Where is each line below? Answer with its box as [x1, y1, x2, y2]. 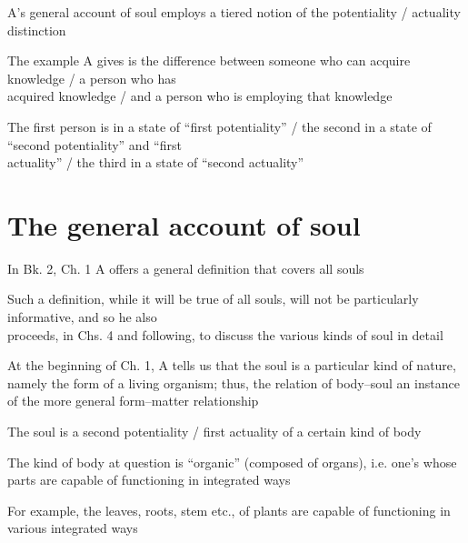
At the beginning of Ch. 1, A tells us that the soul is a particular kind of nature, [7, 356, 456, 375]
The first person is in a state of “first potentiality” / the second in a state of [7, 116, 432, 136]
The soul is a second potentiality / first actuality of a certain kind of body [7, 422, 422, 441]
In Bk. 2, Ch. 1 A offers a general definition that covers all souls [7, 258, 364, 277]
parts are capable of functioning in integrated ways [7, 470, 291, 489]
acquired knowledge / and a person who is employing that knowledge [7, 86, 393, 106]
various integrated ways [7, 518, 138, 538]
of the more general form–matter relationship [7, 391, 259, 410]
